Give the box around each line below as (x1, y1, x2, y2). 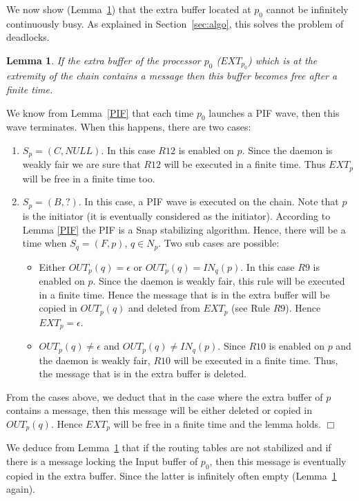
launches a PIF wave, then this (208, 105, 340, 120)
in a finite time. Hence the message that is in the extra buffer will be (39, 287, 330, 301)
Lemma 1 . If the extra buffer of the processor (6, 53, 201, 67)
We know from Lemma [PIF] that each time (6, 105, 194, 120)
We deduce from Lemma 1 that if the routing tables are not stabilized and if (6, 440, 331, 455)
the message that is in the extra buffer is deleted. (39, 366, 247, 381)
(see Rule (231, 301, 270, 315)
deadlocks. (6, 30, 50, 44)
